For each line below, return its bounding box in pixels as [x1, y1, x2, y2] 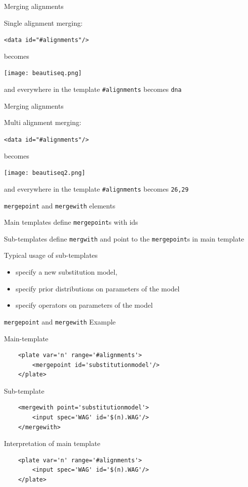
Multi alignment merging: [4, 117, 82, 127]
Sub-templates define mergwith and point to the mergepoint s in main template [4, 233, 245, 243]
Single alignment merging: [4, 17, 83, 28]
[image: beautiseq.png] [4, 70, 82, 77]
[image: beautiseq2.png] [4, 169, 85, 177]
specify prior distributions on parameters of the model [15, 283, 180, 293]
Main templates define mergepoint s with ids [4, 217, 138, 227]
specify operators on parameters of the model [15, 300, 153, 310]
